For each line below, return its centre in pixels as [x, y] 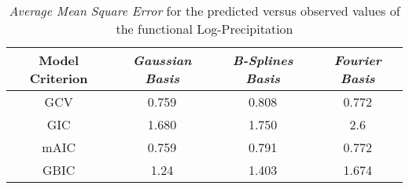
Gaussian [162, 60]
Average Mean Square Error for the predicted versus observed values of [204, 11]
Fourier [357, 60]
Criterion [59, 78]
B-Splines [263, 60]
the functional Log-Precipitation [204, 29]
